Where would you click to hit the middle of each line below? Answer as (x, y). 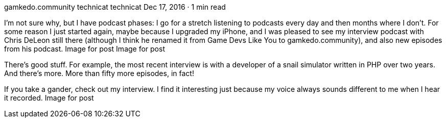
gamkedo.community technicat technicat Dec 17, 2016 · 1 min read (115, 7)
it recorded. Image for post (49, 98)
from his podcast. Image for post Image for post (85, 49)
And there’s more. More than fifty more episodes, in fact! (99, 73)
